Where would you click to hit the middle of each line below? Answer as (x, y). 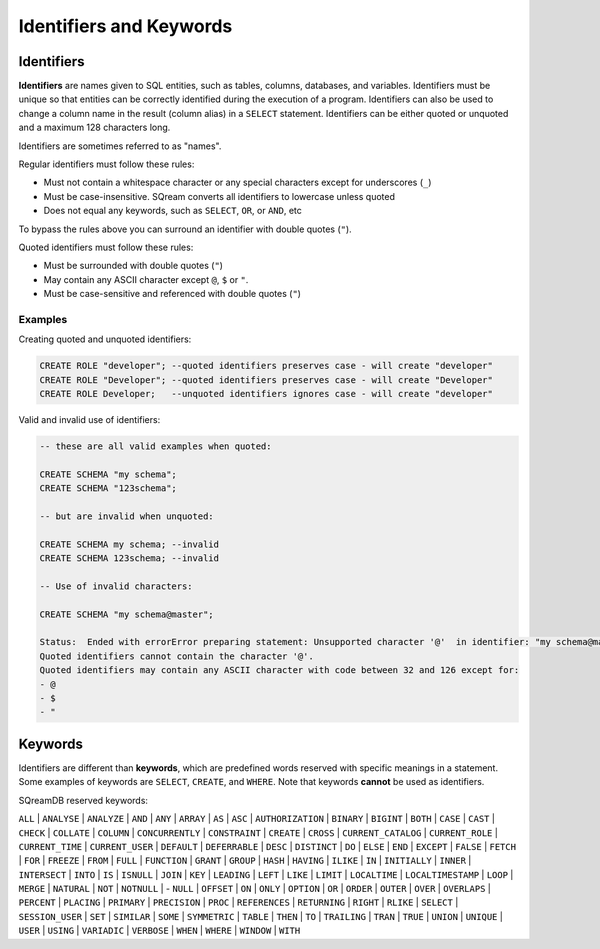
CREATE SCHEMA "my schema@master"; (126, 614)
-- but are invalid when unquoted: (126, 516)
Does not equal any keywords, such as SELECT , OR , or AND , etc (172, 211)
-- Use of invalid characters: (116, 586)
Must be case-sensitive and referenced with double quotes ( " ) (172, 294)
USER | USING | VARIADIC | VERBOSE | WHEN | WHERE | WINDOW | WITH (159, 931)
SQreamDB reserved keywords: (83, 800)
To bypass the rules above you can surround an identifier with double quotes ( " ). (185, 229)
